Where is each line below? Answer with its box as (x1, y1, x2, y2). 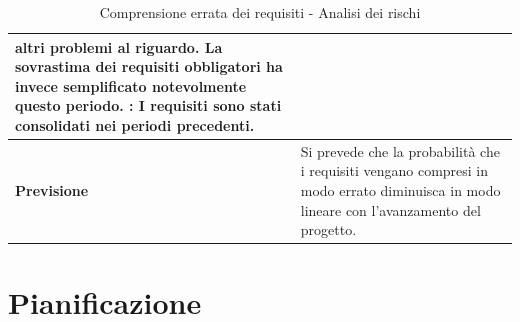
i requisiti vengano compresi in (300, 160, 489, 181)
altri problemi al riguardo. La (15, 36, 223, 57)
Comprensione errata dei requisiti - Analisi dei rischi (99, 2, 421, 22)
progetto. (300, 219, 357, 240)
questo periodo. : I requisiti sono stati (15, 95, 282, 116)
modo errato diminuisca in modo (300, 180, 501, 200)
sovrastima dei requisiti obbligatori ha (15, 56, 283, 77)
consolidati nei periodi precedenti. (15, 114, 255, 135)
